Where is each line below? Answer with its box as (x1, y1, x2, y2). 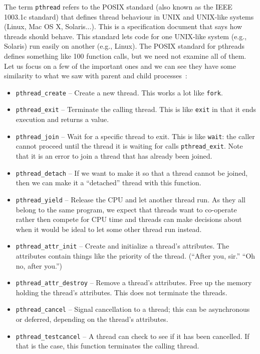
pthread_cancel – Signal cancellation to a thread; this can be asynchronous (16, 304, 250, 314)
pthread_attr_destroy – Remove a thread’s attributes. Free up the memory (16, 277, 252, 288)
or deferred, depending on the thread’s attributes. (16, 314, 168, 324)
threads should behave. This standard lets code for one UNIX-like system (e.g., (4, 31, 247, 41)
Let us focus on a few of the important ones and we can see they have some (4, 60, 236, 71)
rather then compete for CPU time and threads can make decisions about (16, 214, 242, 224)
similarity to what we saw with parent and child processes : (4, 70, 187, 81)
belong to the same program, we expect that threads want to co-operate (16, 204, 237, 214)
